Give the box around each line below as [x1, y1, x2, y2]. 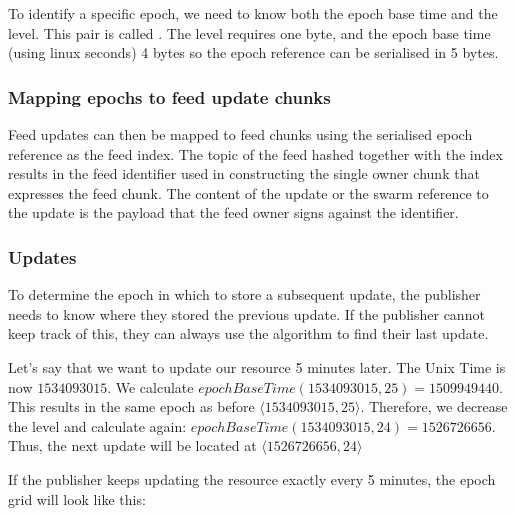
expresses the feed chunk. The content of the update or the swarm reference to [8, 182, 489, 203]
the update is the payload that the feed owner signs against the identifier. [8, 202, 459, 223]
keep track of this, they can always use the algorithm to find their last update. [8, 323, 489, 344]
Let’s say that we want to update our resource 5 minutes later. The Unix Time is [8, 356, 506, 377]
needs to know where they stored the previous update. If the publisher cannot [8, 303, 485, 324]
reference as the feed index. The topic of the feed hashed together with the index [8, 143, 503, 164]
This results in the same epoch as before [8, 396, 255, 417]
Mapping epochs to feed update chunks [8, 84, 331, 109]
